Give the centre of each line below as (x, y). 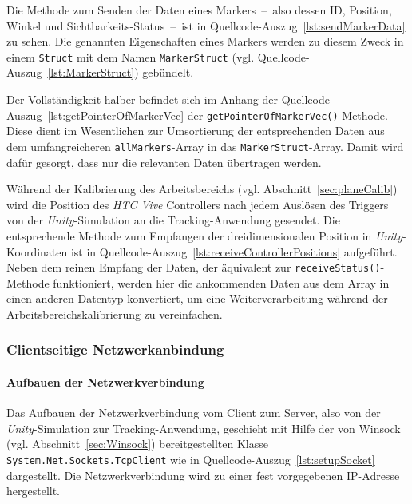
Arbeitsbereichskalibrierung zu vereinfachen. (115, 314)
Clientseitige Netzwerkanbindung (115, 349)
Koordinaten (37, 251)
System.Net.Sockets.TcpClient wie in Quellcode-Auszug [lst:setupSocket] (191, 459)
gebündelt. (168, 72)
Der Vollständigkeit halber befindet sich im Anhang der (143, 99)
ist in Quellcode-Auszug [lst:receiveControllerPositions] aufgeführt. (234, 251)
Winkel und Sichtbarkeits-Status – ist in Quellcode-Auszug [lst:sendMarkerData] (206, 25)
